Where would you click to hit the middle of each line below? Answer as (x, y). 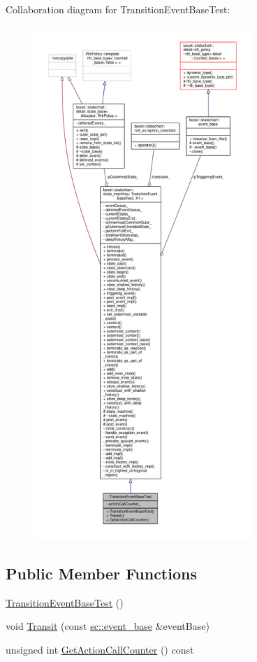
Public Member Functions (101, 573)
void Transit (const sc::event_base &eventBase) (108, 626)
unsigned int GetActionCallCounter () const (100, 649)
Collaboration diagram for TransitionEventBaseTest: (118, 9)
